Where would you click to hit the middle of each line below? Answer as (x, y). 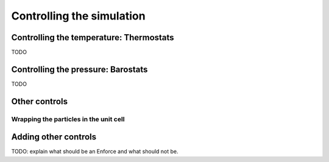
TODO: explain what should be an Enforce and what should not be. (95, 152)
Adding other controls (54, 137)
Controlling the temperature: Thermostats (93, 37)
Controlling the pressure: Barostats (80, 69)
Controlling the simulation (78, 16)
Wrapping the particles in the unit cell (68, 119)
